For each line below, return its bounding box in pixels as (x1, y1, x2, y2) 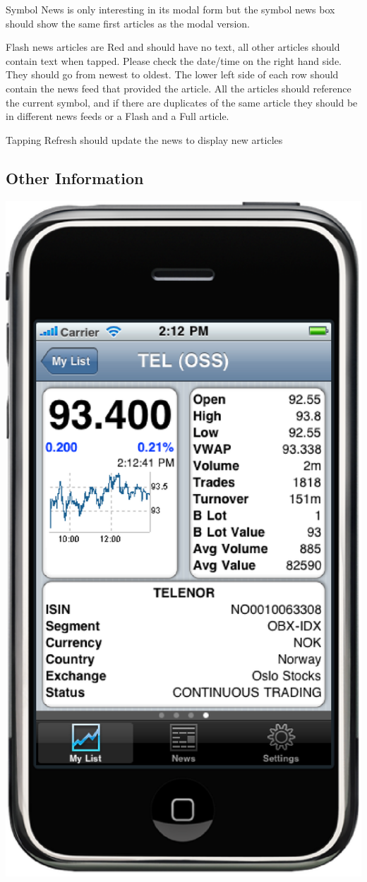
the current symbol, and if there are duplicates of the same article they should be (6, 95, 358, 109)
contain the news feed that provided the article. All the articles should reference (6, 80, 351, 95)
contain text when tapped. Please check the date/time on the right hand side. (6, 53, 342, 68)
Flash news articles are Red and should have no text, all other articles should (6, 40, 340, 54)
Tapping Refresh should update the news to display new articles (6, 132, 283, 147)
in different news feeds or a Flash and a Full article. (6, 109, 229, 123)
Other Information (6, 167, 144, 188)
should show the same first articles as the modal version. (6, 16, 250, 30)
